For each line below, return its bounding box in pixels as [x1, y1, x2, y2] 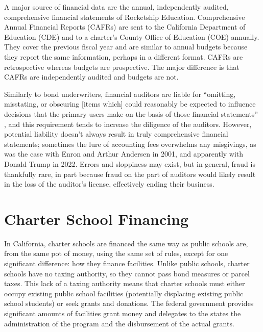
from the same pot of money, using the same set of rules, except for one [4, 248, 228, 259]
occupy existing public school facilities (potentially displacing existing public [4, 288, 244, 298]
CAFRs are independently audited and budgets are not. [4, 71, 179, 82]
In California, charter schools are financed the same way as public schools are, [4, 238, 248, 248]
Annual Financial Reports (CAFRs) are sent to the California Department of [4, 21, 246, 32]
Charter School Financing [4, 208, 189, 229]
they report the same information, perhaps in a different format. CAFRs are [4, 51, 243, 62]
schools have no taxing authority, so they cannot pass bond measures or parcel [4, 268, 250, 278]
